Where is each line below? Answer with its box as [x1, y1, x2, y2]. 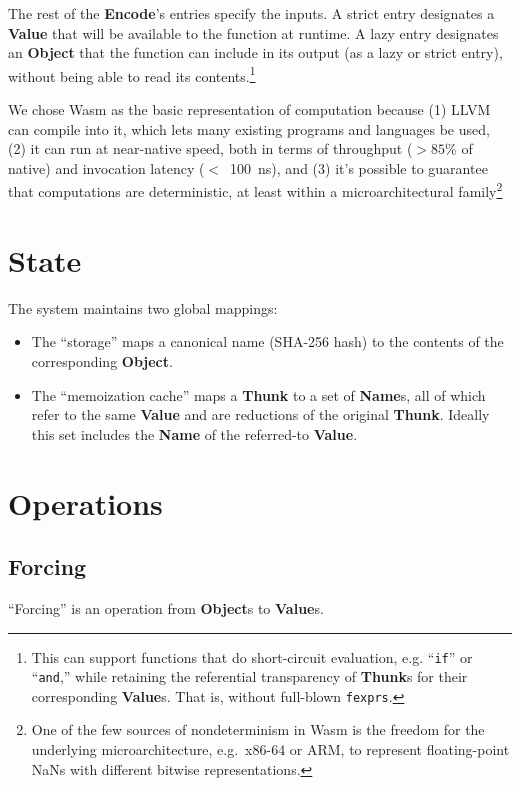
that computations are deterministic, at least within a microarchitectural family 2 [8, 178, 503, 202]
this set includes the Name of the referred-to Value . [31, 423, 358, 444]
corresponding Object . [31, 350, 173, 371]
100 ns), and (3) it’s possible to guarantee [230, 157, 488, 178]
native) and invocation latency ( [8, 157, 205, 178]
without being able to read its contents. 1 [8, 62, 256, 86]
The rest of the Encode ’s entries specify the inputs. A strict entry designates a [8, 3, 495, 23]
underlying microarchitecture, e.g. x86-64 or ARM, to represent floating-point [31, 739, 510, 760]
